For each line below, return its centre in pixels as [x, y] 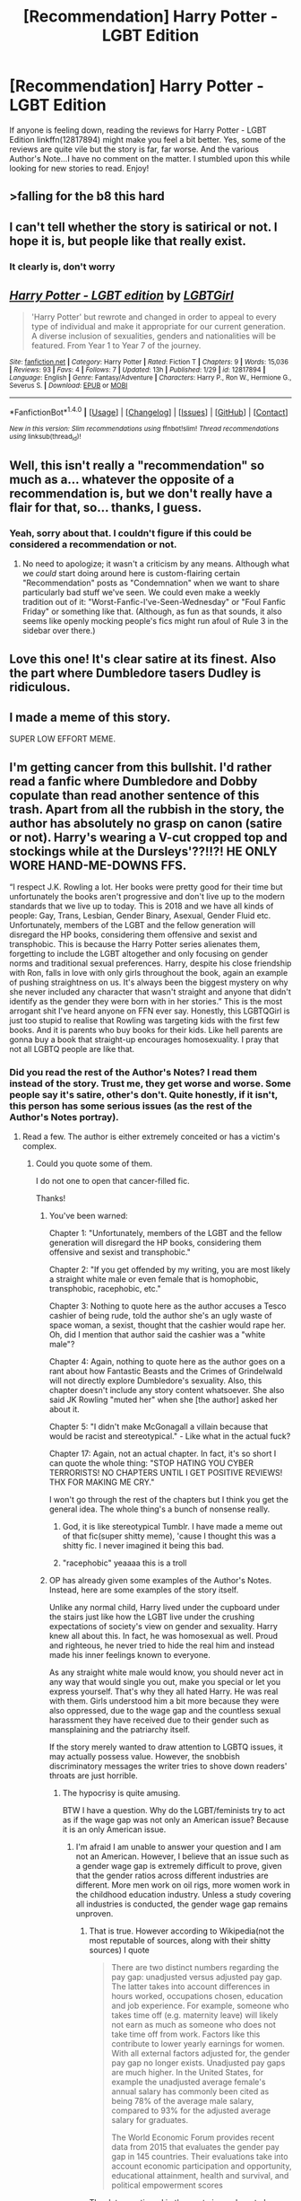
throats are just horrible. [94, 1776]
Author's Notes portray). [64, 1118]
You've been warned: [88, 1216]
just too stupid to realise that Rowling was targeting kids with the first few [145, 1021]
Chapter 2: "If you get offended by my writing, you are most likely [170, 1270]
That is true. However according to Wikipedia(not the [187, 1931]
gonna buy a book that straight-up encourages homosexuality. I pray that [144, 1039]
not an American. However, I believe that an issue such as [182, 1856]
